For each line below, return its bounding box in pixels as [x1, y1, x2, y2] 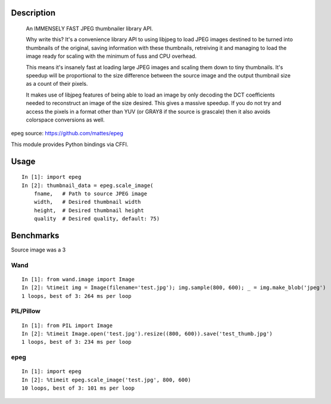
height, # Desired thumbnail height [33, 207, 144, 214]
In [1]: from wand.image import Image [21, 276, 135, 282]
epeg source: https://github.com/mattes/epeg [11, 130, 123, 137]
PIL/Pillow [11, 307, 41, 315]
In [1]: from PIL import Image [21, 322, 113, 329]
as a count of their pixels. [26, 80, 88, 88]
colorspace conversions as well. [26, 116, 105, 123]
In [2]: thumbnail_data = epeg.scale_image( [21, 182, 154, 189]
